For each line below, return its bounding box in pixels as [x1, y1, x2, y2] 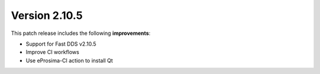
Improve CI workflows [25, 49, 79, 56]
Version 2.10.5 [11, 9, 83, 22]
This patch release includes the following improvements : [11, 30, 151, 37]
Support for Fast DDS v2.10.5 [25, 40, 97, 47]
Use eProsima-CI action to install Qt [25, 57, 113, 64]
